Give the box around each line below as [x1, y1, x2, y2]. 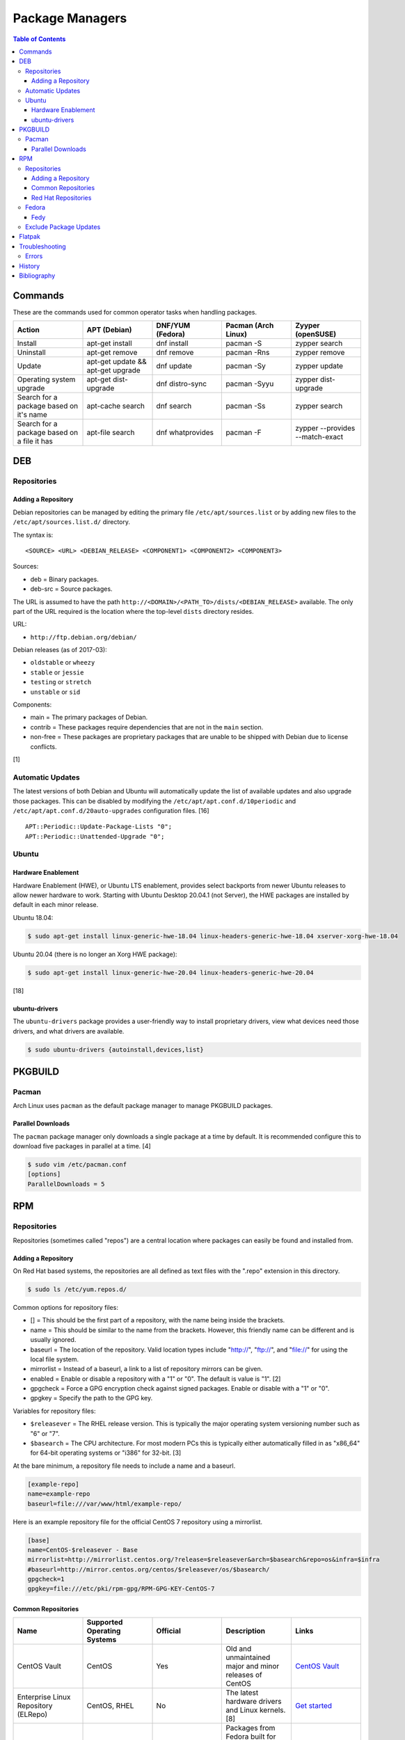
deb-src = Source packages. [30, 585, 113, 593]
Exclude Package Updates [25, 223, 101, 231]
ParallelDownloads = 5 [27, 1180, 105, 1188]
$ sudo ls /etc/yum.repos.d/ [27, 1285, 127, 1293]
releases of [225, 1670, 262, 1680]
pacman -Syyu [225, 379, 274, 389]
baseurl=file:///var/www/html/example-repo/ [27, 1500, 182, 1508]
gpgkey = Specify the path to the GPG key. [30, 1394, 153, 1402]
